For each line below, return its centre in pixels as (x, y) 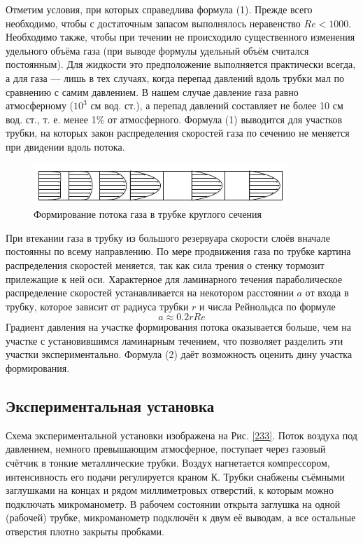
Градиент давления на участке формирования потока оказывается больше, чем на (179, 327)
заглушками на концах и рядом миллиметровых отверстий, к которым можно (170, 490)
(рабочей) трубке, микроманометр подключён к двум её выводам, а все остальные (181, 517)
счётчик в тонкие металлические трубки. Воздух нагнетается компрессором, (168, 463)
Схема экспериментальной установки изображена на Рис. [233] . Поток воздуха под (181, 435)
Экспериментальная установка (110, 406)
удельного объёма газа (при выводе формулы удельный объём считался (157, 50)
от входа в (327, 293)
